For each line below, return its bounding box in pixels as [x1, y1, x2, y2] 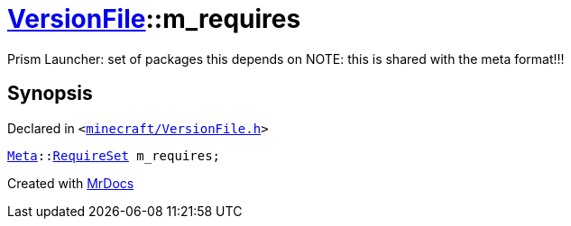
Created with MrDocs [7, 175, 134, 191]
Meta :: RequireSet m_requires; [7, 148, 221, 163]
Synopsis [7, 82, 93, 105]
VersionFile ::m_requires [7, 4, 301, 34]
